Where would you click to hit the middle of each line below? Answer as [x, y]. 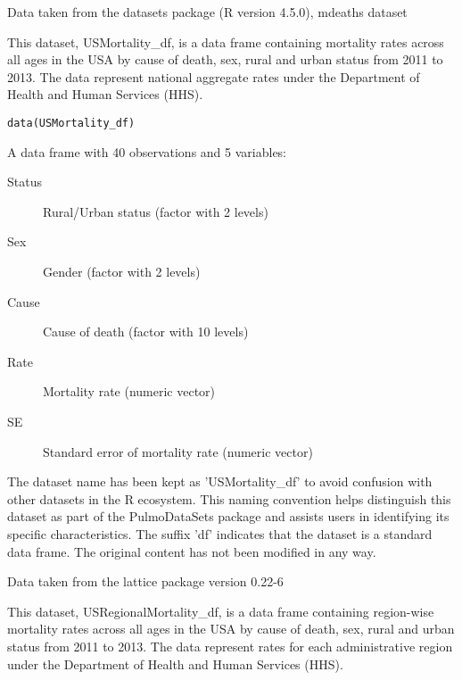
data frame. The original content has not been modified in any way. [192, 551]
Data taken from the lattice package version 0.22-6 [145, 581]
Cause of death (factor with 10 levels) [146, 332]
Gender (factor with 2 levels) [122, 271]
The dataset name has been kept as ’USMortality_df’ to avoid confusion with [220, 481]
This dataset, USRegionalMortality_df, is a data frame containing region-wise [221, 611]
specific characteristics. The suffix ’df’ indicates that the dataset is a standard [220, 533]
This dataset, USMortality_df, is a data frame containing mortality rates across [226, 41]
